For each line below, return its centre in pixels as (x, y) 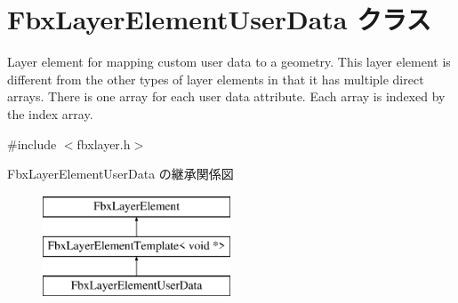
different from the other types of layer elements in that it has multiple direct (216, 79)
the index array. (50, 113)
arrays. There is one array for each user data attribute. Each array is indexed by (226, 96)
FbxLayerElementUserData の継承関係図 (121, 174)
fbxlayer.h (104, 144)
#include (32, 144)
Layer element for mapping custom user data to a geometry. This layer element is (229, 62)
